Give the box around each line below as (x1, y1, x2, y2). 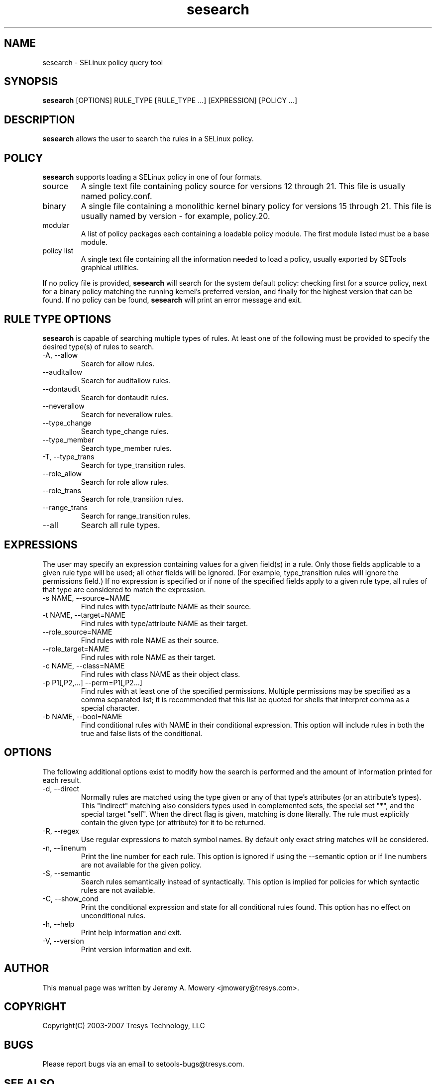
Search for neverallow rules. (81, 410, 173, 419)
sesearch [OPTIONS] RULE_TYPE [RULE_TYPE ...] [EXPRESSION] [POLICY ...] (42, 96, 298, 105)
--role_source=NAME (42, 627, 112, 636)
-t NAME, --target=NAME (42, 610, 125, 619)
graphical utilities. (81, 263, 139, 272)
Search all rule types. (81, 520, 160, 530)
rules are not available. (81, 885, 155, 894)
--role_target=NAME (42, 644, 109, 653)
